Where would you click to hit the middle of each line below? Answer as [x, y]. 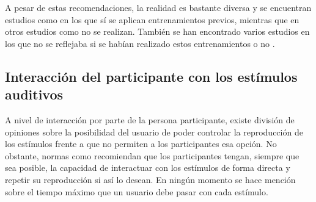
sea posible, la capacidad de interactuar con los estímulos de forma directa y [148, 168]
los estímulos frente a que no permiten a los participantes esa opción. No [141, 144]
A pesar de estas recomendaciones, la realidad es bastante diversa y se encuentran [158, 7]
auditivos [34, 94]
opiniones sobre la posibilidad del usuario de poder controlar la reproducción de [154, 132]
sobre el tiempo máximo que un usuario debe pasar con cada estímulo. [137, 191]
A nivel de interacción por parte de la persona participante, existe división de [150, 119]
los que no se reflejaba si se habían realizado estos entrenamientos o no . [140, 43]
